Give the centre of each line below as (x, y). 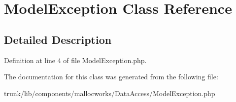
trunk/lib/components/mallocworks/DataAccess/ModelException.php (110, 93)
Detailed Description (58, 39)
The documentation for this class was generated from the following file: (111, 77)
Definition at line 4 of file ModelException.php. (75, 60)
